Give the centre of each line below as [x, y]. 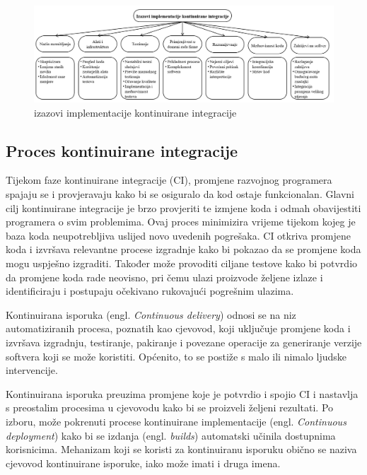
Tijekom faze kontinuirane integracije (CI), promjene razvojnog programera [169, 180]
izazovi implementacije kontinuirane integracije [135, 112]
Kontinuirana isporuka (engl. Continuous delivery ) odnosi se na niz [151, 314]
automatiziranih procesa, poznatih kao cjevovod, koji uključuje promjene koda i [178, 328]
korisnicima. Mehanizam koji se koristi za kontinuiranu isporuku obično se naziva [181, 449]
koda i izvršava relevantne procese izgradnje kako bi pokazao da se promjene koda [183, 249]
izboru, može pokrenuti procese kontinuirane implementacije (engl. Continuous [176, 421]
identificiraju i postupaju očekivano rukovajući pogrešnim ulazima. [150, 291]
